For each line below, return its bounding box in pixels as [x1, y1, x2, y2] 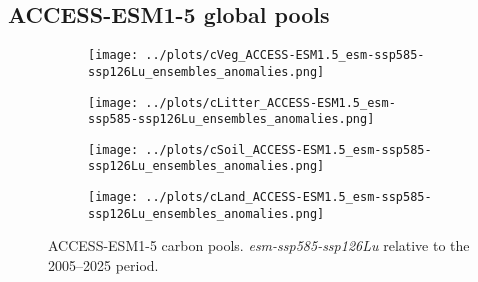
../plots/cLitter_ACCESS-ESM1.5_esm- [145, 95, 396, 110]
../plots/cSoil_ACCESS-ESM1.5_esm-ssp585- [145, 142, 432, 157]
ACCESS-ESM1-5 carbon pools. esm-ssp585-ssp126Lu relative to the [48, 235, 470, 256]
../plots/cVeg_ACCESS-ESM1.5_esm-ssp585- [145, 48, 425, 63]
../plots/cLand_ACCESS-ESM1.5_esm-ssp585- [145, 190, 432, 205]
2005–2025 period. [48, 255, 159, 276]
